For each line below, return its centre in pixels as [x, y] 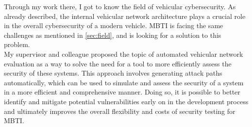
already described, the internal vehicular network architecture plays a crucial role [125, 16]
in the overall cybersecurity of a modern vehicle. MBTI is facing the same [114, 25]
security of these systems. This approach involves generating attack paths [113, 73]
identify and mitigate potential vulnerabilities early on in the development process [126, 101]
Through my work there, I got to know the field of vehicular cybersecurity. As [120, 6]
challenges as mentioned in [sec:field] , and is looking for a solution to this [113, 35]
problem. [17, 44]
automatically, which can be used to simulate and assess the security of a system [124, 82]
